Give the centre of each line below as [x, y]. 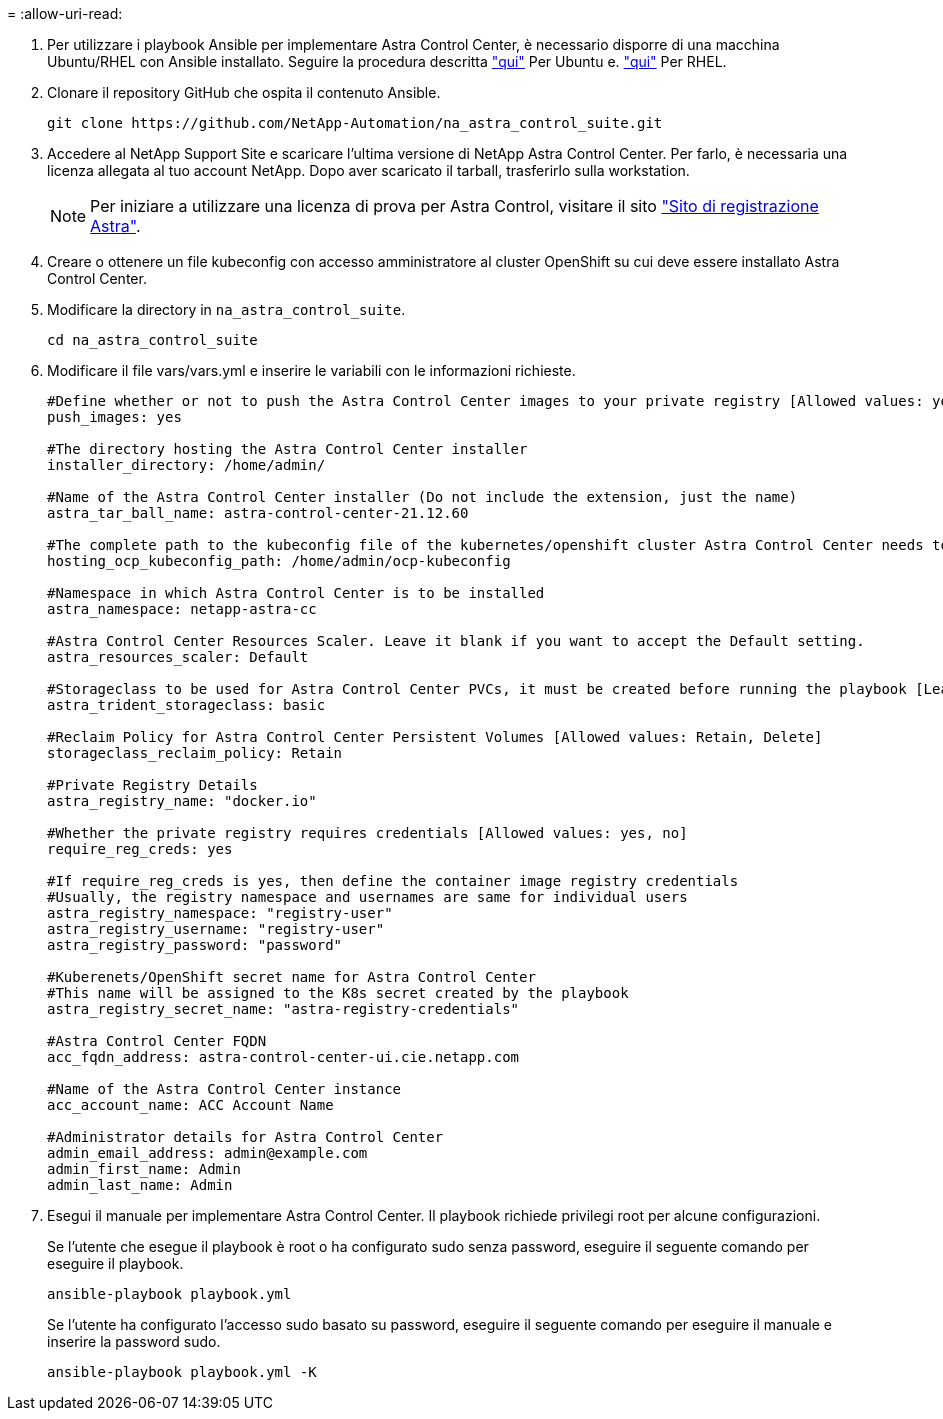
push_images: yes [114, 417]
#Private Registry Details [152, 785]
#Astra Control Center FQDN [157, 1041]
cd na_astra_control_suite [152, 340]
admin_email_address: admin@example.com [207, 1153]
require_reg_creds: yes [140, 849]
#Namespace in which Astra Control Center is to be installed [296, 593]
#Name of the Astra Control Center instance [224, 1089]
